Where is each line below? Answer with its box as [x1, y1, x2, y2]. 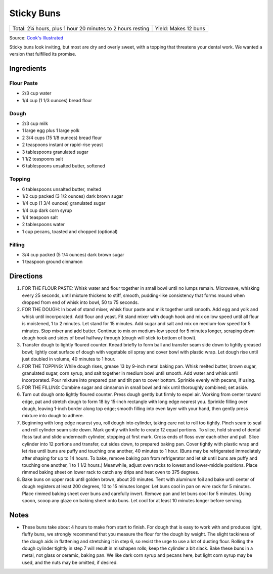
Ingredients [9, 64, 47, 73]
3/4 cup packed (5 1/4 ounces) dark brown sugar [22, 251, 125, 257]
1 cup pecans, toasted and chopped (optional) [22, 228, 118, 235]
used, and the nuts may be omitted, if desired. [22, 559, 118, 565]
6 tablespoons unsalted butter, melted [22, 186, 101, 192]
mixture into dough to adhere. [22, 413, 84, 419]
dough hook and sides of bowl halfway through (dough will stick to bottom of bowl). [22, 335, 197, 341]
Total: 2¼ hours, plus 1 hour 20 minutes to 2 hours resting [12, 25, 150, 32]
